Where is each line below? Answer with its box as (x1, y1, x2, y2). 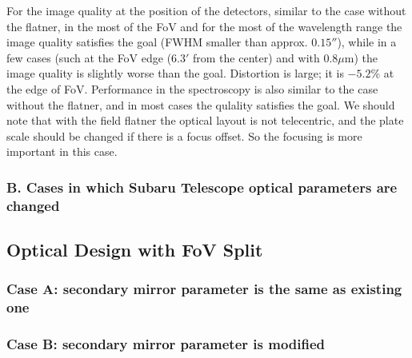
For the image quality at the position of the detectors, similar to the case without (6, 2, 406, 18)
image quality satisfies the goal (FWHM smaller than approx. (6, 34, 308, 50)
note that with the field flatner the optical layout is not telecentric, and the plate (6, 112, 404, 129)
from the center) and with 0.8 (193, 49, 338, 66)
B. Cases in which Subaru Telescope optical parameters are (6, 177, 398, 197)
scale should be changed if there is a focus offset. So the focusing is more (6, 127, 362, 144)
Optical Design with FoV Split (6, 237, 263, 262)
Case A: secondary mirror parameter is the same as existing (6, 279, 402, 299)
